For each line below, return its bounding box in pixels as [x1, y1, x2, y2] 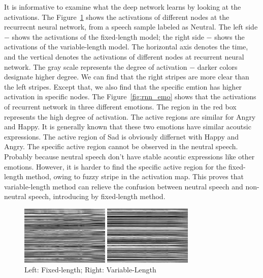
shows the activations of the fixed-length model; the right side [12, 31, 204, 42]
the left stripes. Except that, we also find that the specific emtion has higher [4, 81, 242, 92]
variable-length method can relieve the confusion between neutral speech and [4, 181, 243, 191]
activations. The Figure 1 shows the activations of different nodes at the [4, 11, 229, 22]
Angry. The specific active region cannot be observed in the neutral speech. [4, 141, 238, 152]
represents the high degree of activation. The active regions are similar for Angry [4, 111, 256, 122]
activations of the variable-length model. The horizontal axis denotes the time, [4, 41, 248, 52]
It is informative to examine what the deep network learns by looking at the [4, 2, 241, 12]
